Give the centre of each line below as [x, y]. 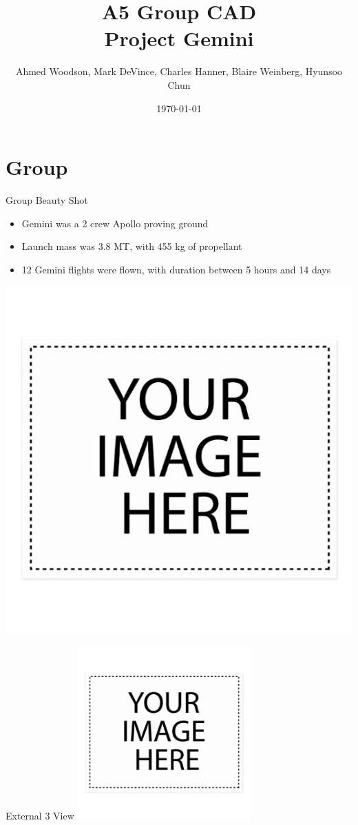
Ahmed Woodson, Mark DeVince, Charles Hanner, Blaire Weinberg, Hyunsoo [179, 71]
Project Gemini [179, 38]
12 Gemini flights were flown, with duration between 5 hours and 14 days [176, 269]
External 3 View [40, 815]
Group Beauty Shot [47, 200]
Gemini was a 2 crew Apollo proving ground [115, 223]
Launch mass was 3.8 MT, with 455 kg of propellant [132, 246]
